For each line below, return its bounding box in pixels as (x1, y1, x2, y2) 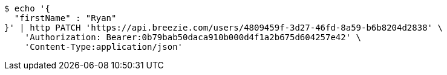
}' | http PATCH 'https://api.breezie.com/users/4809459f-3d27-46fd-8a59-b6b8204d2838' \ (4, 23, 443, 32)
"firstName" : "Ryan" (14, 13, 117, 23)
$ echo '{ (4, 4, 50, 13)
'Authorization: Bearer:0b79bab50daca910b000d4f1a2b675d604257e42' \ (24, 32, 362, 42)
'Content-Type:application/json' (24, 42, 183, 52)
